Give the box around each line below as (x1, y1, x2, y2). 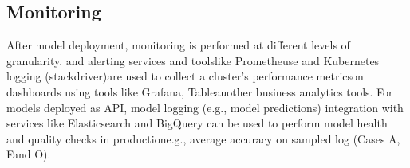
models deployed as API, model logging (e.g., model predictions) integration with (6, 99, 404, 115)
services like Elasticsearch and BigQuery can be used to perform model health (6, 115, 388, 131)
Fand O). (6, 146, 51, 162)
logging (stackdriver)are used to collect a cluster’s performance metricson (6, 68, 364, 84)
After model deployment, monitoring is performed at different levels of (6, 37, 350, 53)
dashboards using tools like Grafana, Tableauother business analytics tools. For (6, 83, 393, 100)
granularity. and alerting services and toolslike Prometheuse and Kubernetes (6, 52, 380, 68)
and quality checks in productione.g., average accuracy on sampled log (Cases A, (6, 130, 400, 147)
